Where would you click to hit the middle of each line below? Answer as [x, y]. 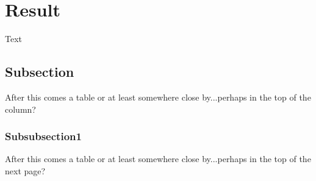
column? [20, 109]
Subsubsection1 [43, 136]
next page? [25, 170]
